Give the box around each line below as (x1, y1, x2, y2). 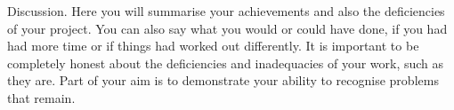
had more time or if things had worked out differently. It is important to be (7, 36, 419, 55)
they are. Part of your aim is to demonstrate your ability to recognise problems (7, 71, 439, 90)
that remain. (7, 88, 76, 106)
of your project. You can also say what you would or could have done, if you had (7, 19, 448, 37)
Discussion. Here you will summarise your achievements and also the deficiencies (7, 2, 445, 20)
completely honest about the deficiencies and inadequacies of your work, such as (7, 53, 444, 72)
